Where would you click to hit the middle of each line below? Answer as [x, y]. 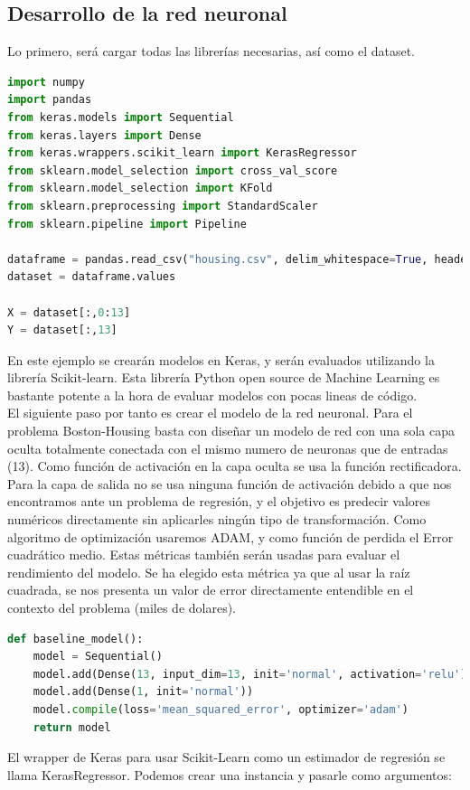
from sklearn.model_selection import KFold [140, 188]
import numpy [46, 82]
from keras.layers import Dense [104, 135]
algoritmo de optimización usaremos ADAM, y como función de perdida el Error [230, 536]
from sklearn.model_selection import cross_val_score [173, 170]
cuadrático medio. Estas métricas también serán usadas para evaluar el [204, 555]
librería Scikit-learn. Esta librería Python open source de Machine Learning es [224, 377]
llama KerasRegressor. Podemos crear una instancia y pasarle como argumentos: [230, 774]
